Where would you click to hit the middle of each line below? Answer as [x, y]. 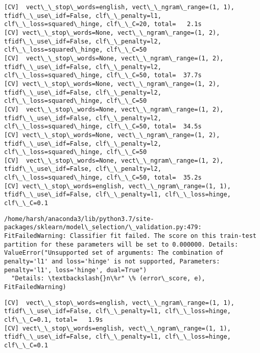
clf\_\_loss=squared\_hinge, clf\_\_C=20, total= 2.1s [103, 24]
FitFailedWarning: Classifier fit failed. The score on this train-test [130, 236]
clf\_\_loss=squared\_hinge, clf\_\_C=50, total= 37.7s [103, 75]
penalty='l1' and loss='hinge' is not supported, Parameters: [112, 262]
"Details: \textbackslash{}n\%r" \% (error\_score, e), [108, 279]
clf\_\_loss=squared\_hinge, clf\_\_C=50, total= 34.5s [103, 127]
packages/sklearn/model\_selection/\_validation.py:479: [103, 227]
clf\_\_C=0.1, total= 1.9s [54, 319]
